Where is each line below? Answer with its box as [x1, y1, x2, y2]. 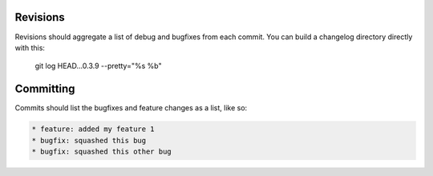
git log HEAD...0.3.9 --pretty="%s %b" [34, 61, 162, 71]
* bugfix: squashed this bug [31, 136, 147, 145]
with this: [14, 42, 46, 52]
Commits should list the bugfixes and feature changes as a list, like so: [14, 103, 248, 113]
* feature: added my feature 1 [31, 125, 156, 134]
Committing [14, 82, 75, 96]
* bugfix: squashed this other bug [31, 146, 172, 156]
